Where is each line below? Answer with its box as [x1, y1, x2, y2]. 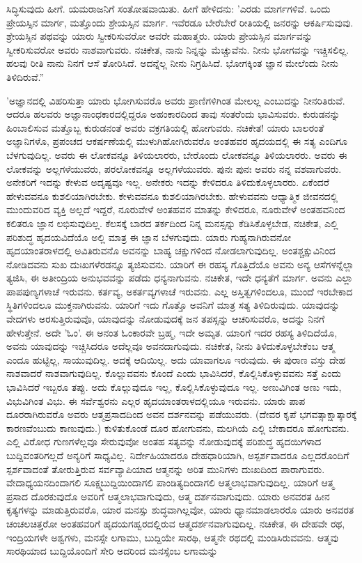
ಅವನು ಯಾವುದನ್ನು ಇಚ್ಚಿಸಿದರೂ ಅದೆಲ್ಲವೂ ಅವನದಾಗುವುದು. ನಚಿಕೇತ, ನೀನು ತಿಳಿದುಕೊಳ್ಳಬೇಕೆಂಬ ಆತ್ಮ [6, 339, 335, 353]
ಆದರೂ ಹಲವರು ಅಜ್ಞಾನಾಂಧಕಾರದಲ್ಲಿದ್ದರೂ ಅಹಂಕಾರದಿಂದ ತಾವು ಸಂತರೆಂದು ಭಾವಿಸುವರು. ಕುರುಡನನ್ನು [6, 107, 340, 121]
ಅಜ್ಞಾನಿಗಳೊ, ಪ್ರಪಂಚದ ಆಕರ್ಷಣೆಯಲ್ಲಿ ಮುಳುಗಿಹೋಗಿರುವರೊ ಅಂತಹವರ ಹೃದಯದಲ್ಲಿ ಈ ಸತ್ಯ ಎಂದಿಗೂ [6, 134, 347, 148]
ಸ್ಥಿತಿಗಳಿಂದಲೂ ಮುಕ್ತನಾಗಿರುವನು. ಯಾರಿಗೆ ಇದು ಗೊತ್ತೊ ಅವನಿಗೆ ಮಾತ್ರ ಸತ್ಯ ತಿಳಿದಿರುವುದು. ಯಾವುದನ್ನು [6, 298, 340, 312]
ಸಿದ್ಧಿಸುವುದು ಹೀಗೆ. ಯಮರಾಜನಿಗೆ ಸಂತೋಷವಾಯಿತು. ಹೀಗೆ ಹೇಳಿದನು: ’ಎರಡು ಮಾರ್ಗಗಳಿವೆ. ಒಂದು [6, 1, 331, 15]
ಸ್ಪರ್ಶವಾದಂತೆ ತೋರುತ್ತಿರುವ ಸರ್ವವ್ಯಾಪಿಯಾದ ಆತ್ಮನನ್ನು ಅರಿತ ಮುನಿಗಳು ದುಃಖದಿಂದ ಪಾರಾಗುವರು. [6, 461, 325, 476]
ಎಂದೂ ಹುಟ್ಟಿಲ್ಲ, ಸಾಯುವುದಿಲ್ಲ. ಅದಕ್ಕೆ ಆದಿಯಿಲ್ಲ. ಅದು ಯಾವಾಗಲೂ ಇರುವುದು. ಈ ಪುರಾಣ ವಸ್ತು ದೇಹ [6, 352, 346, 367]
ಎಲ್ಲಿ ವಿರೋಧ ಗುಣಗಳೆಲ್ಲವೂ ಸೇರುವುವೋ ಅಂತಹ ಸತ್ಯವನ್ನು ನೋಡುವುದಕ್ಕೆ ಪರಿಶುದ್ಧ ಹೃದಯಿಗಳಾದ [6, 434, 322, 449]
